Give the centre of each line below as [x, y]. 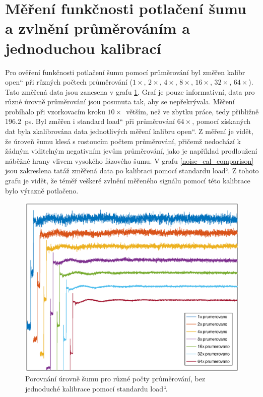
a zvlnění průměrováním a [97, 28]
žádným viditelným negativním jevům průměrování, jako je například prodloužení [131, 151]
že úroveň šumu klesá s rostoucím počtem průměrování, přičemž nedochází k [123, 141]
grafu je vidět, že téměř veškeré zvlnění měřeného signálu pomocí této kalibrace [128, 181]
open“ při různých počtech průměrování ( [69, 82]
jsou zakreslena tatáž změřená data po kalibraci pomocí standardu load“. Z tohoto [132, 171]
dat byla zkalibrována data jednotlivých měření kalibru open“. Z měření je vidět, [129, 131]
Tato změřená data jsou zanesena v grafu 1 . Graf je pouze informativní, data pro [130, 91]
